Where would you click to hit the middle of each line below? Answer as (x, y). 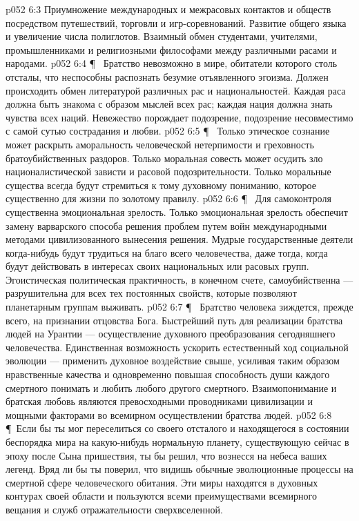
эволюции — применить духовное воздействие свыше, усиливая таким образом (173, 361)
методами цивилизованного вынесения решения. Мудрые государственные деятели (179, 239)
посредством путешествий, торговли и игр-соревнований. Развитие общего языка (176, 22)
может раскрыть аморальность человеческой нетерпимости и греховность (160, 144)
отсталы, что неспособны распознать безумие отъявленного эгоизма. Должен (167, 76)
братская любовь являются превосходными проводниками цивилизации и (159, 401)
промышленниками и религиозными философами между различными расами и (171, 49)
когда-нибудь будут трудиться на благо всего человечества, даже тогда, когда (167, 252)
